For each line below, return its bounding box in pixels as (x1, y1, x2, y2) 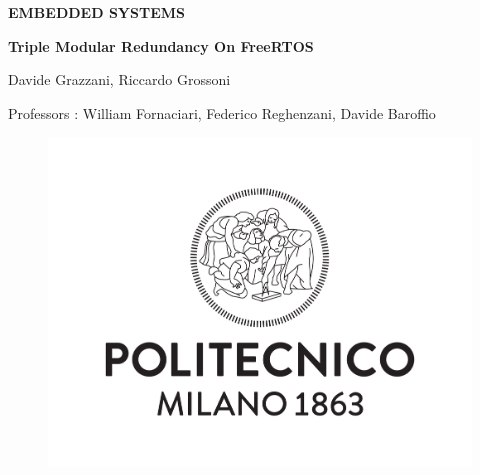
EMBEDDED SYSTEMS (8, 2, 185, 22)
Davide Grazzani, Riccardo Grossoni (8, 69, 231, 90)
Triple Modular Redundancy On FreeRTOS (8, 35, 314, 56)
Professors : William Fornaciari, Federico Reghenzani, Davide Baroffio (8, 102, 436, 123)
